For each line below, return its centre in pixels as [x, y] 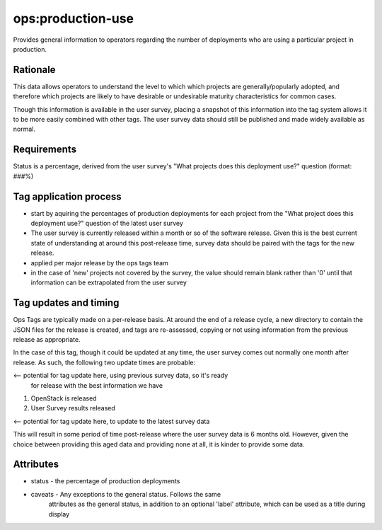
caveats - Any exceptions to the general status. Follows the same [126, 494]
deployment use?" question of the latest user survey [107, 223]
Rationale [34, 70]
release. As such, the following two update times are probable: [104, 362]
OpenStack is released [64, 398]
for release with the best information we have [97, 385]
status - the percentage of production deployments [105, 481]
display [59, 514]
